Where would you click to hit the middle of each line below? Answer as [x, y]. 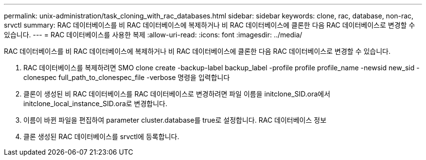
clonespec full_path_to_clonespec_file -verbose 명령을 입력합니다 [127, 77]
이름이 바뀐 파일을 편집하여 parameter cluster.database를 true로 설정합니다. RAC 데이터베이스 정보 [175, 120]
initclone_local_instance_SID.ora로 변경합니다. [96, 104]
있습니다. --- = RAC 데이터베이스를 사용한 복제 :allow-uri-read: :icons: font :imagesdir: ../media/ [153, 35]
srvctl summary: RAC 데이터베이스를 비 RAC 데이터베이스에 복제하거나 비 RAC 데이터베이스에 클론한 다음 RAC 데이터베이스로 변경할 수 [210, 25]
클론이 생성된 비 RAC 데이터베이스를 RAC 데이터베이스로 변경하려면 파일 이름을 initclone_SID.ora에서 [177, 94]
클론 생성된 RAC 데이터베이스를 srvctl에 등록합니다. [101, 136]
